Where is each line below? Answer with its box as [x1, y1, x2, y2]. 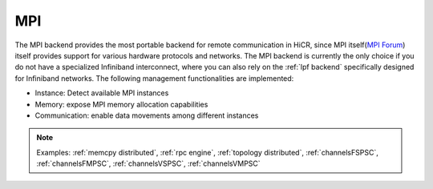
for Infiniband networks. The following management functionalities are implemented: [14, 73, 294, 83]
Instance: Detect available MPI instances [34, 88, 169, 98]
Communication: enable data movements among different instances [34, 111, 259, 120]
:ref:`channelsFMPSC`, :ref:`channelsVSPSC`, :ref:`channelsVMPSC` [36, 159, 261, 168]
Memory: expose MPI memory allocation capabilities [34, 99, 208, 109]
